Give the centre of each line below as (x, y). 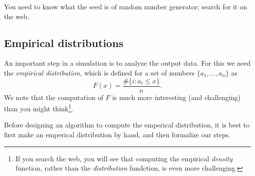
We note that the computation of (54, 97)
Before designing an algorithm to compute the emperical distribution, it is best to (127, 125)
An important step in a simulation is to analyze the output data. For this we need (127, 63)
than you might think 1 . (39, 108)
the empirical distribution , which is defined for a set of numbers (99, 72)
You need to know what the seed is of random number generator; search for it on (126, 6)
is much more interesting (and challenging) (176, 97)
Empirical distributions (64, 42)
